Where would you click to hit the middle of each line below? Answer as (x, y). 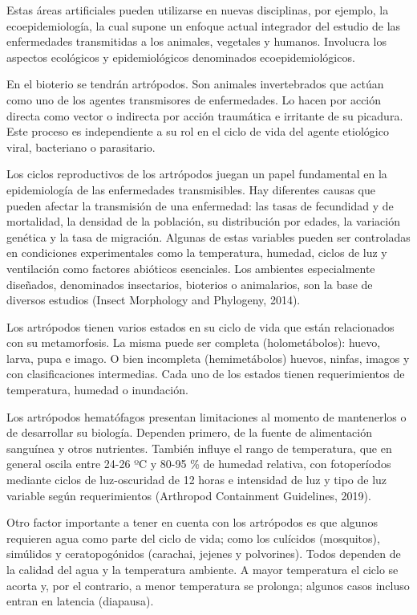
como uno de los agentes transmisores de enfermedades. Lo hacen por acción (194, 99)
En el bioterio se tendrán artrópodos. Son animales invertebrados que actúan (195, 84)
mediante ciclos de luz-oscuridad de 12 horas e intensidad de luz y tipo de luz (197, 480)
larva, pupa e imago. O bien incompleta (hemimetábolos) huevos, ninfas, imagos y (208, 358)
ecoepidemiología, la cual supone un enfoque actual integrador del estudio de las (204, 25)
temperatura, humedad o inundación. (97, 390)
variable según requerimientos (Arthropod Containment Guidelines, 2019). (189, 495)
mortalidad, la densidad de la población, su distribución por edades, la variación (203, 221)
